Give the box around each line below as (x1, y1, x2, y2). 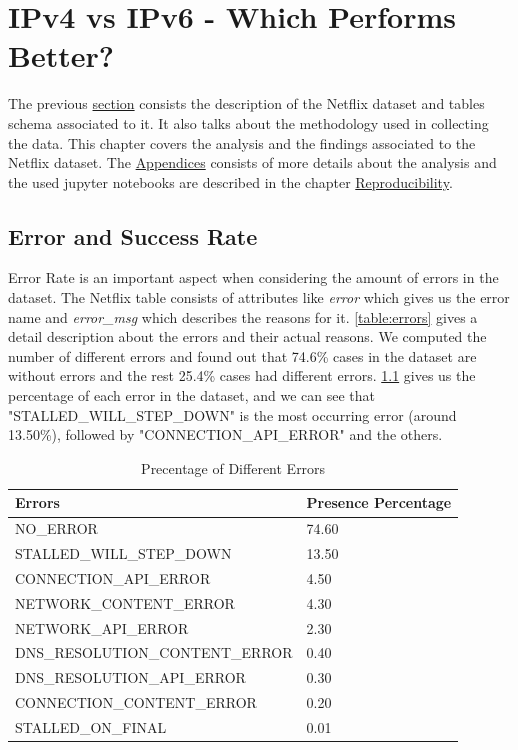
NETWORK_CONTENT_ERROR (15, 592, 235, 613)
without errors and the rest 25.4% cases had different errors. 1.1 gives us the (8, 365, 476, 386)
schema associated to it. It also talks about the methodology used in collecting (8, 112, 489, 133)
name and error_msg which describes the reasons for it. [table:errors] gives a (8, 306, 478, 327)
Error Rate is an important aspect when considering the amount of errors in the (8, 267, 499, 288)
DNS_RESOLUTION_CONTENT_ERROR (15, 642, 293, 663)
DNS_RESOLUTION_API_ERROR (15, 667, 246, 688)
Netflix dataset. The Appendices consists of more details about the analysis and (8, 152, 497, 173)
